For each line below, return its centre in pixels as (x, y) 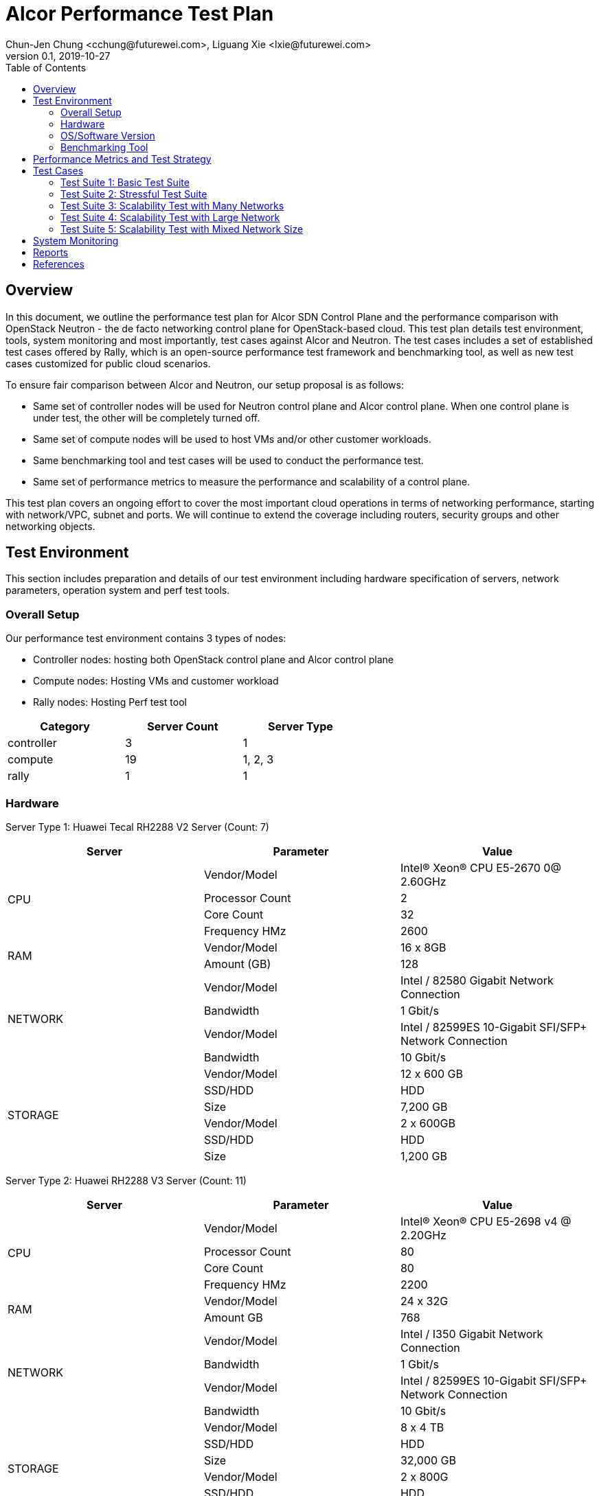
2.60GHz (423, 881)
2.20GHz (423, 1235)
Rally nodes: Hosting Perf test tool (110, 702)
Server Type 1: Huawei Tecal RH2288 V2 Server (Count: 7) (137, 827)
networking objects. (50, 526)
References (59, 264)
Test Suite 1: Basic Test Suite (125, 182)
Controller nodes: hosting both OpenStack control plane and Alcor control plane (213, 660)
